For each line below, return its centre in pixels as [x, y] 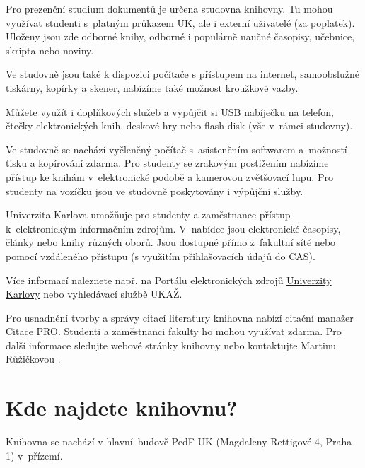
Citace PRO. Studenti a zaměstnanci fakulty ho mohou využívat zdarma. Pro [174, 331]
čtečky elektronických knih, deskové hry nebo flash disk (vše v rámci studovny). [179, 125]
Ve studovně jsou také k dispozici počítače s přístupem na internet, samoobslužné [182, 74]
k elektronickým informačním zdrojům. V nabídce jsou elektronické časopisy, [173, 228]
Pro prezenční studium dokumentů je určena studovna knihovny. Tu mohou [169, 8]
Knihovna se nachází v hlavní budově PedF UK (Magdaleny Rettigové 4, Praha [179, 441]
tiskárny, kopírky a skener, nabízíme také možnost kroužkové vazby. [152, 87]
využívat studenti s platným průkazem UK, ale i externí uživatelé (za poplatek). [180, 22]
